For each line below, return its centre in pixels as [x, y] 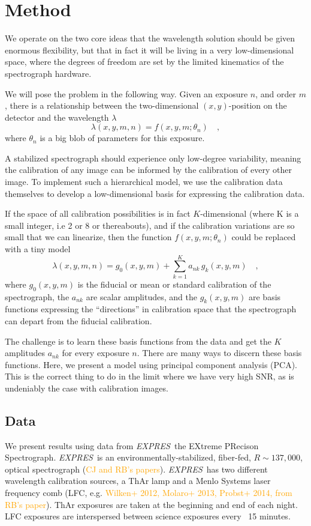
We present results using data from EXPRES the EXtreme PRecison [132, 445]
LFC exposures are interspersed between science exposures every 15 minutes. [148, 516]
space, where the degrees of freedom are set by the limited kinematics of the [144, 62]
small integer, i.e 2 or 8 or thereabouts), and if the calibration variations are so [150, 225]
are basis [265, 296]
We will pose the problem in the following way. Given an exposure [126, 93]
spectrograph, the [37, 296]
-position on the [258, 105]
